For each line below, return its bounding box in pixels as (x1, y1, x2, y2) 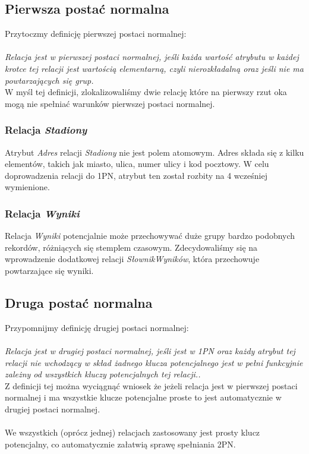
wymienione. (5, 181, 50, 193)
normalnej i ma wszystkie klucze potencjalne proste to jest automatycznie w (5, 391, 282, 403)
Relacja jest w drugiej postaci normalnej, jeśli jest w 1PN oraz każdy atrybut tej (5, 344, 295, 357)
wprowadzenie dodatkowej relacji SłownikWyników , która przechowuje (5, 253, 260, 265)
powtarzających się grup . (5, 74, 94, 86)
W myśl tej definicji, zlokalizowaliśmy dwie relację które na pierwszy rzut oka (5, 86, 287, 98)
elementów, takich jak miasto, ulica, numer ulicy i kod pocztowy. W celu (5, 157, 269, 170)
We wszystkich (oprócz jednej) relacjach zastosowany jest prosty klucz (5, 426, 260, 439)
